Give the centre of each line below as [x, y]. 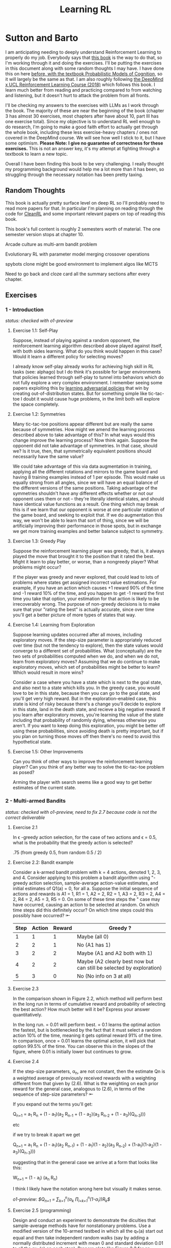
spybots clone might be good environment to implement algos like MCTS [81, 264]
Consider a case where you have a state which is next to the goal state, [87, 683]
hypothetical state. [32, 742]
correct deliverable [25, 817]
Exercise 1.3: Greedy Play [39, 541]
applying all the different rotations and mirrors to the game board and [85, 472]
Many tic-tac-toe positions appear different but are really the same [82, 424]
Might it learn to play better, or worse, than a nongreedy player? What [85, 562]
